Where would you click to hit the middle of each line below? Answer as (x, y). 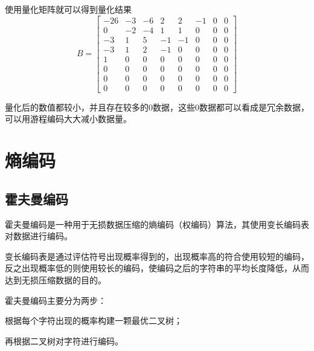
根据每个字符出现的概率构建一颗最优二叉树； (94, 320)
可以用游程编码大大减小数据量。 (68, 119)
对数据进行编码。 (39, 236)
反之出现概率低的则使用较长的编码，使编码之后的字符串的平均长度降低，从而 (157, 268)
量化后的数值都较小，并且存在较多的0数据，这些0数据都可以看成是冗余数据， (157, 107)
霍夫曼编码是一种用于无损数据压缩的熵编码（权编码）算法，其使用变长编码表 (157, 224)
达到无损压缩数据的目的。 (56, 279)
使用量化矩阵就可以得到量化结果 (68, 9)
